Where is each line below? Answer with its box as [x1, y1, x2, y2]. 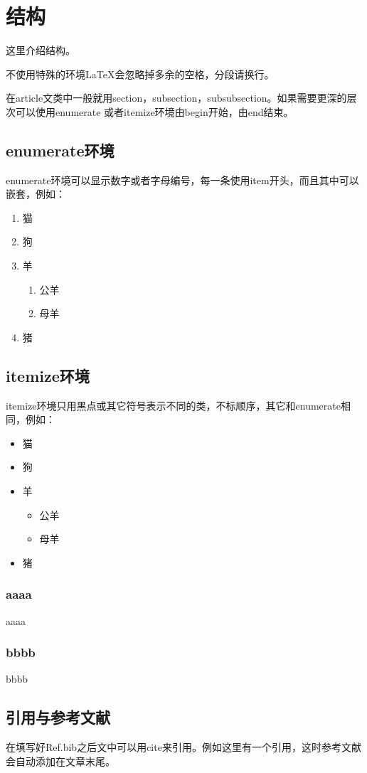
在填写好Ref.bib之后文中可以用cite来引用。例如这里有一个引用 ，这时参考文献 [6, 740, 361, 755]
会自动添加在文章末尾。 [6, 753, 115, 768]
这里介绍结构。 [6, 43, 75, 58]
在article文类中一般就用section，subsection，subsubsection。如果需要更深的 [6, 90, 347, 105]
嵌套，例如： [6, 186, 65, 201]
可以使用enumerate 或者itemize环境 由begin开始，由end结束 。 [15, 104, 294, 119]
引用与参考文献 [6, 706, 110, 728]
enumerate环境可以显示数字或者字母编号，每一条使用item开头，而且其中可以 [6, 172, 359, 187]
